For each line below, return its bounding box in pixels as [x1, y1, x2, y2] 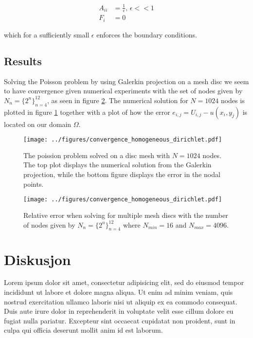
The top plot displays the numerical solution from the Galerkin [23, 160, 212, 170]
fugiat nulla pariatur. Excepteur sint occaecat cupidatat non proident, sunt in [4, 315, 235, 325]
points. [23, 178, 44, 189]
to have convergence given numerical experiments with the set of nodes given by [4, 86, 243, 96]
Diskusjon [4, 249, 71, 269]
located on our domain [4, 119, 72, 129]
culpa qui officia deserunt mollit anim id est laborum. [4, 325, 163, 335]
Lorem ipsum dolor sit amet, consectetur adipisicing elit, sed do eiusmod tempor [4, 277, 244, 287]
